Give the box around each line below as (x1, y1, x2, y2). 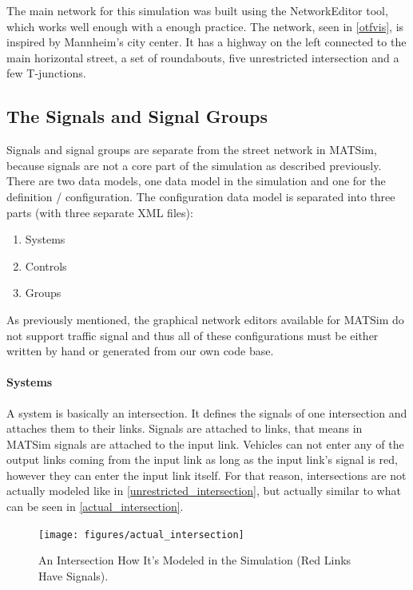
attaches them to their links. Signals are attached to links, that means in (6, 420, 363, 437)
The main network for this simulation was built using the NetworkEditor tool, (6, 2, 388, 18)
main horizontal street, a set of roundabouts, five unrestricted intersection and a (6, 49, 399, 65)
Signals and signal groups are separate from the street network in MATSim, (6, 141, 377, 158)
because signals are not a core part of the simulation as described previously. (6, 156, 382, 173)
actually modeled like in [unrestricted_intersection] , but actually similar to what (6, 482, 401, 499)
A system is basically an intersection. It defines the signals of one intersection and (6, 404, 407, 421)
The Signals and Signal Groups (6, 104, 268, 129)
